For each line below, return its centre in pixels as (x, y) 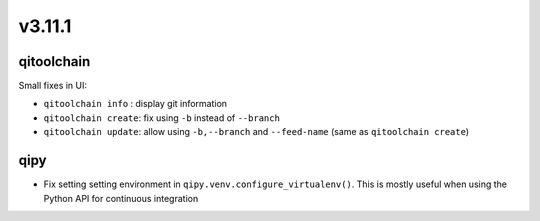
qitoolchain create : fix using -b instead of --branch (161, 117)
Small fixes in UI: (53, 86)
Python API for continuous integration (121, 198)
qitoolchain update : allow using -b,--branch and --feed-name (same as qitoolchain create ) (256, 132)
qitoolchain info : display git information (135, 104)
